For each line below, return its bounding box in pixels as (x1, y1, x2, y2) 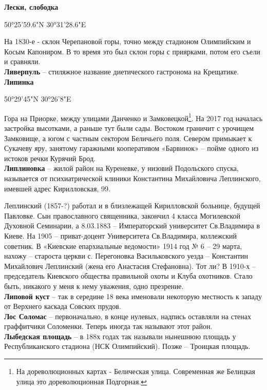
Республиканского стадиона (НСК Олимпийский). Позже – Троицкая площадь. (4, 341, 251, 352)
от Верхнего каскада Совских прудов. (4, 301, 121, 311)
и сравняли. (4, 56, 41, 67)
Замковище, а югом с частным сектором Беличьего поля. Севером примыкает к (4, 132, 252, 143)
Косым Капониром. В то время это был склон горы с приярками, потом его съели (4, 46, 260, 56)
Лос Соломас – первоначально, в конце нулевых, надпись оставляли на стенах (4, 310, 251, 321)
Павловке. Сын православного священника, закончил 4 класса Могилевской (4, 210, 241, 221)
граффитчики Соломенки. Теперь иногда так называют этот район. (4, 321, 213, 331)
